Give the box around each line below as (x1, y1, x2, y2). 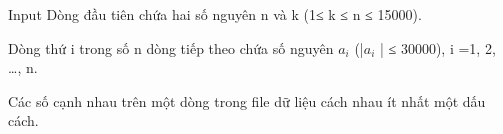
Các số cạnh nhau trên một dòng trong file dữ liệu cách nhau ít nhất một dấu (8, 90, 486, 111)
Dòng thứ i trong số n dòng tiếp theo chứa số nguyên (8, 37, 334, 58)
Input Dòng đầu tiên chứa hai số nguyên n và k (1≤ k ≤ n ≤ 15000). (8, 4, 422, 24)
